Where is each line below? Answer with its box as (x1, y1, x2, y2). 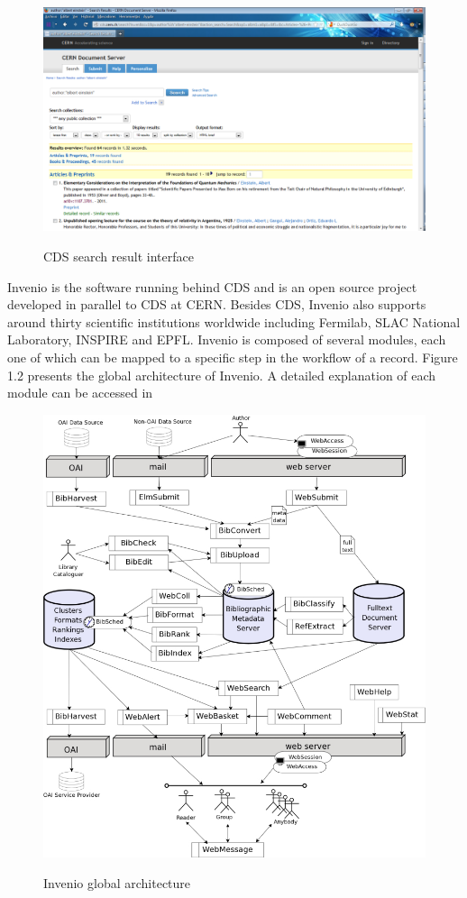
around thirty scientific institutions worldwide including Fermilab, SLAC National (7, 312, 461, 331)
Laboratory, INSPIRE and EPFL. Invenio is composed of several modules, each (7, 330, 446, 349)
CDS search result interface (43, 247, 194, 266)
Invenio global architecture (43, 873, 191, 892)
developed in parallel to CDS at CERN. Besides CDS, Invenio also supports (7, 295, 426, 314)
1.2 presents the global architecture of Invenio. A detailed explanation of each (7, 365, 436, 384)
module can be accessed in (7, 383, 153, 402)
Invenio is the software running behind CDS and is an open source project (7, 277, 417, 296)
